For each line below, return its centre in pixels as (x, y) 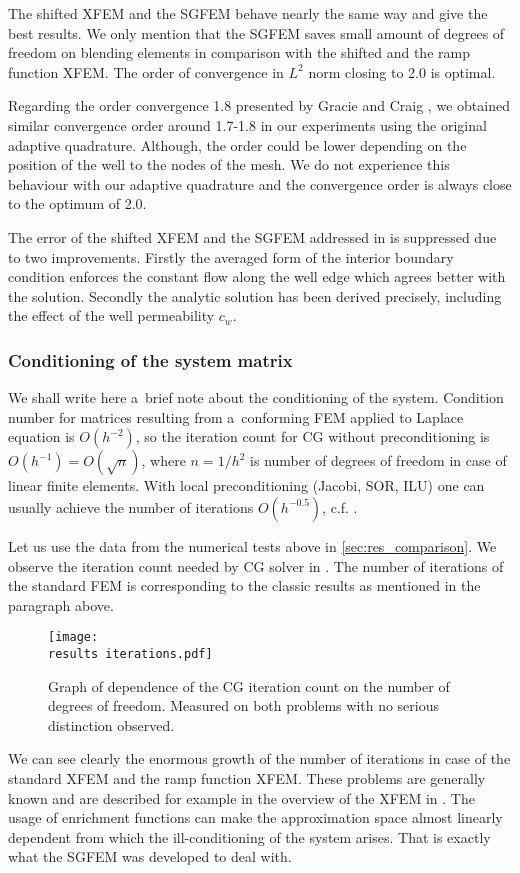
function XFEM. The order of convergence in (146, 71)
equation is (41, 436)
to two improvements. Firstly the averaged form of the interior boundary (231, 256)
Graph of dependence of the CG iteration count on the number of (249, 685)
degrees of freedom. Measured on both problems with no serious (244, 705)
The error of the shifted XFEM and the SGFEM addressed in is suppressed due (252, 236)
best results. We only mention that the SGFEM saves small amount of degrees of (256, 32)
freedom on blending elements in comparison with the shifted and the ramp (239, 52)
